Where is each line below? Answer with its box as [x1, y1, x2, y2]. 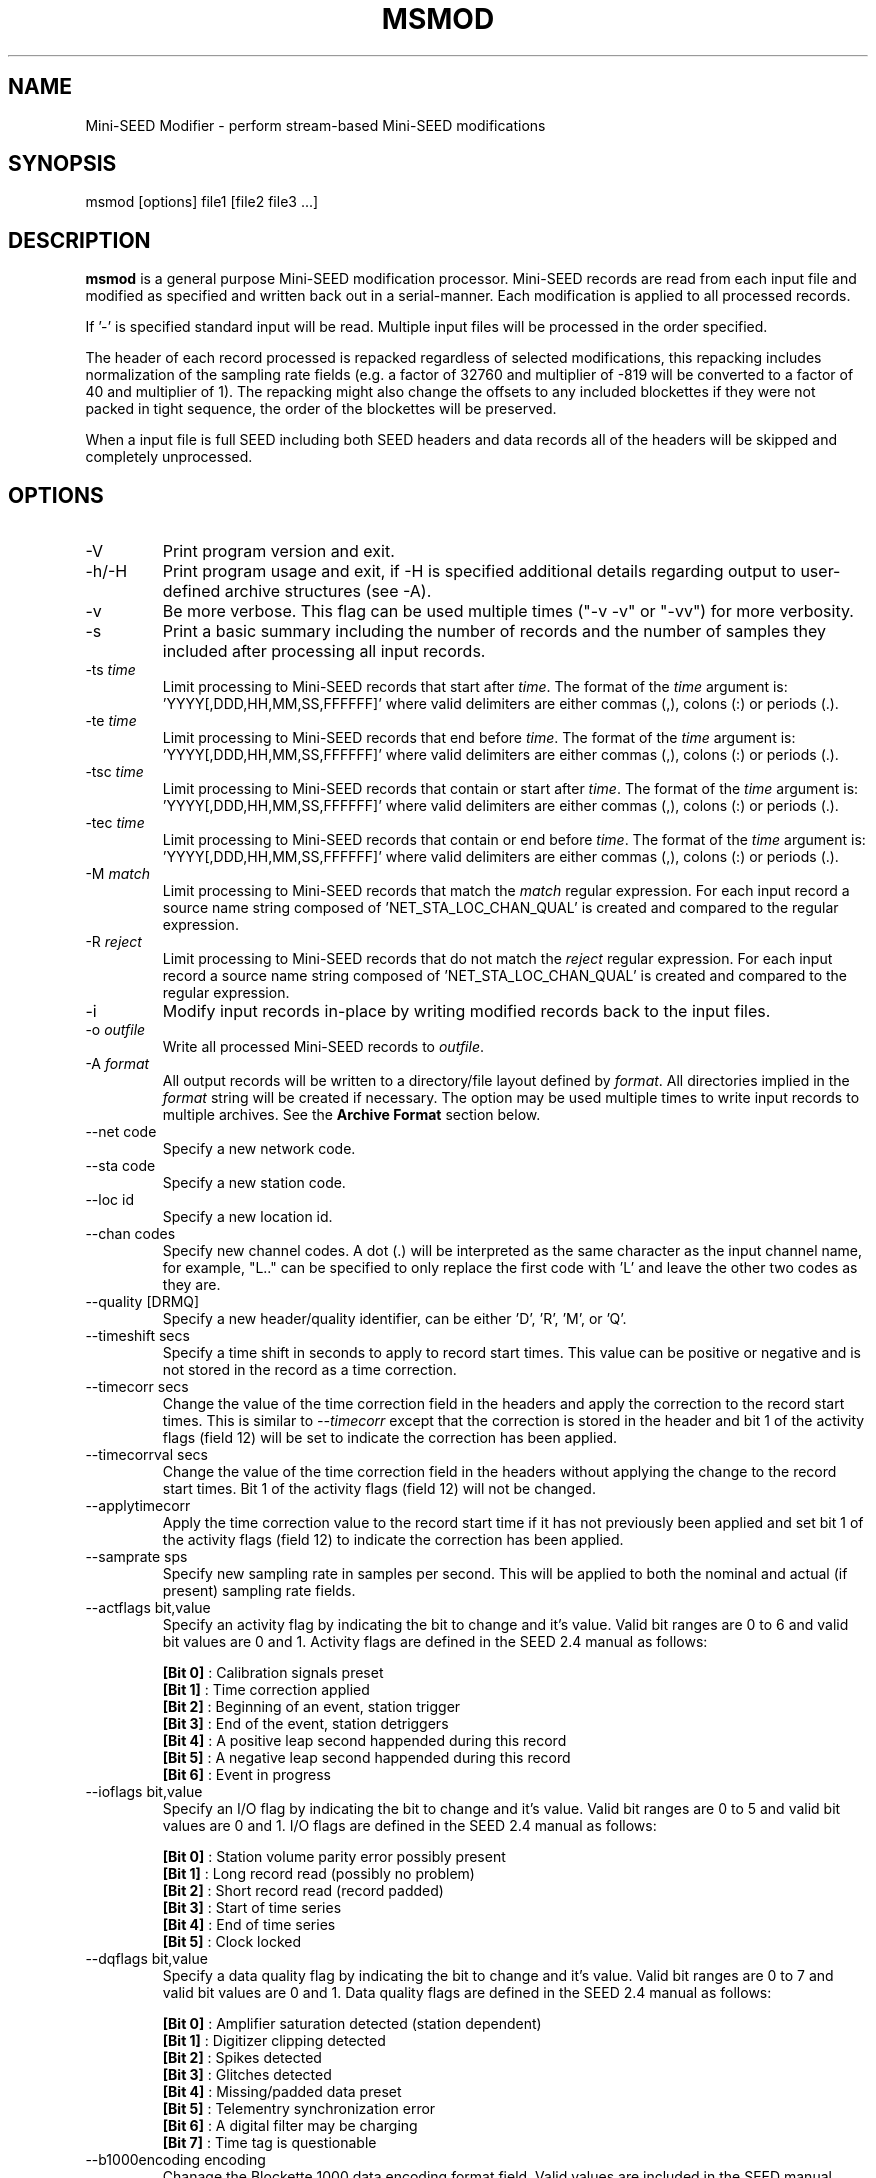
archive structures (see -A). [224, 581, 432, 602]
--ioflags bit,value [85, 1783, 203, 1801]
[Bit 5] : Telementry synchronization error [162, 2100, 436, 2118]
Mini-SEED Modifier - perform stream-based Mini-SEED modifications [85, 116, 546, 134]
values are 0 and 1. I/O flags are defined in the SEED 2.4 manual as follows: [162, 1817, 657, 1835]
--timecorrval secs [85, 1446, 208, 1464]
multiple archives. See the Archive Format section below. [162, 1106, 541, 1124]
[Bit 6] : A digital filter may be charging [162, 2117, 418, 2135]
